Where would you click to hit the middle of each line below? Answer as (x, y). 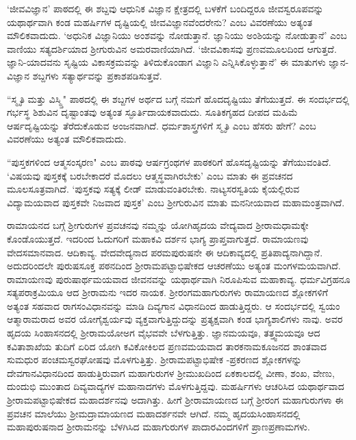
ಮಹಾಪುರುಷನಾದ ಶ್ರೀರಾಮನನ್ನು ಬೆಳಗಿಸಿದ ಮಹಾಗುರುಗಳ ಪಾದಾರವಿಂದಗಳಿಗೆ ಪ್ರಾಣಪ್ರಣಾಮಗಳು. (158, 427)
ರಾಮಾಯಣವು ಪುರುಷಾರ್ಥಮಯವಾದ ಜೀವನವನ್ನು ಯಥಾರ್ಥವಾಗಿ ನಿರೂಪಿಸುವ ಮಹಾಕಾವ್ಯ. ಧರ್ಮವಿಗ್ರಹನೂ (179, 279)
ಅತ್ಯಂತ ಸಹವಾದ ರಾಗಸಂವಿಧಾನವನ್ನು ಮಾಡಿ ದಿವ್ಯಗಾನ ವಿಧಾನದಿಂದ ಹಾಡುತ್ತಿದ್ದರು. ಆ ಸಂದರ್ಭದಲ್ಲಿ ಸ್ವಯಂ (174, 305)
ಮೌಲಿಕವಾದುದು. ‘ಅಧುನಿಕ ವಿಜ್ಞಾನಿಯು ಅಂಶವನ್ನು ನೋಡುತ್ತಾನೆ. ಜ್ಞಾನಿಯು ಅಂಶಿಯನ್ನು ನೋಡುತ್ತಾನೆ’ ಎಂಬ (177, 35)
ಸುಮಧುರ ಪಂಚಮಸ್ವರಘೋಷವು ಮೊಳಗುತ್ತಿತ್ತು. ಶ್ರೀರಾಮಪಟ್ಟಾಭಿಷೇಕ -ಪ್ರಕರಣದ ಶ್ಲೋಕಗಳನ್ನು (154, 359)
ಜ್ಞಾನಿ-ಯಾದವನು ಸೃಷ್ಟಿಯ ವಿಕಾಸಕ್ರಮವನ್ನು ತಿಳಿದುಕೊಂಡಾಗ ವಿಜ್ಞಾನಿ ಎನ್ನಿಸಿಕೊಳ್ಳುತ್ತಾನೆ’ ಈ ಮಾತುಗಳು (166, 62)
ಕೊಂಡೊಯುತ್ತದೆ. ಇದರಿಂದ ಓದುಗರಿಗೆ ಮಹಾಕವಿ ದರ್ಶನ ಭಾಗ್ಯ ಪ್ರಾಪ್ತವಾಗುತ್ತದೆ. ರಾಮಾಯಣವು (158, 238)
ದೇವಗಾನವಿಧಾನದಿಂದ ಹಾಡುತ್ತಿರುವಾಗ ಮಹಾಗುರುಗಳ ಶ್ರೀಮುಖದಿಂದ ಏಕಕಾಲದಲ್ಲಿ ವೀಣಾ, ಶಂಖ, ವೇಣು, (171, 372)
